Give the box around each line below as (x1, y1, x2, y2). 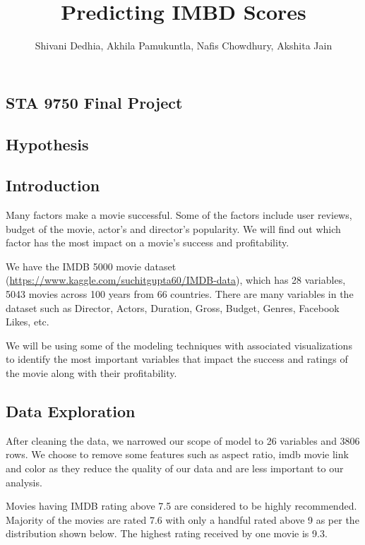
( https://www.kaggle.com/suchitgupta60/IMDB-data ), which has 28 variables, (6, 272, 346, 287)
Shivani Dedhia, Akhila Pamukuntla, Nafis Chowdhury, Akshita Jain (35, 38, 333, 53)
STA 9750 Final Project (6, 91, 183, 113)
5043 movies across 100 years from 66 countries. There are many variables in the (6, 287, 354, 301)
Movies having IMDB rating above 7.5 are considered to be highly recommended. (6, 498, 357, 513)
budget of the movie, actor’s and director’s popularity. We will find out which (6, 221, 341, 236)
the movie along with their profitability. (6, 366, 177, 381)
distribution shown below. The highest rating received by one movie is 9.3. (6, 526, 328, 541)
